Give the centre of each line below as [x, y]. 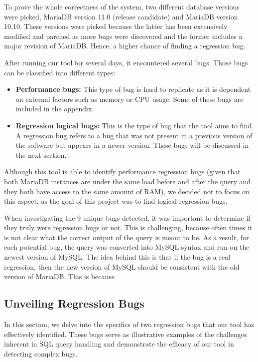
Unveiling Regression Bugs [74, 303]
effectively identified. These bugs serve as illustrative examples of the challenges [126, 334]
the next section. [41, 155]
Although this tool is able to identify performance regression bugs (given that [122, 172]
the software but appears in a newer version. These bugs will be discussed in [132, 145]
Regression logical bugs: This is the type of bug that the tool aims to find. [134, 125]
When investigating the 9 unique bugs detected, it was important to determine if [127, 217]
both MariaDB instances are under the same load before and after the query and [128, 181]
